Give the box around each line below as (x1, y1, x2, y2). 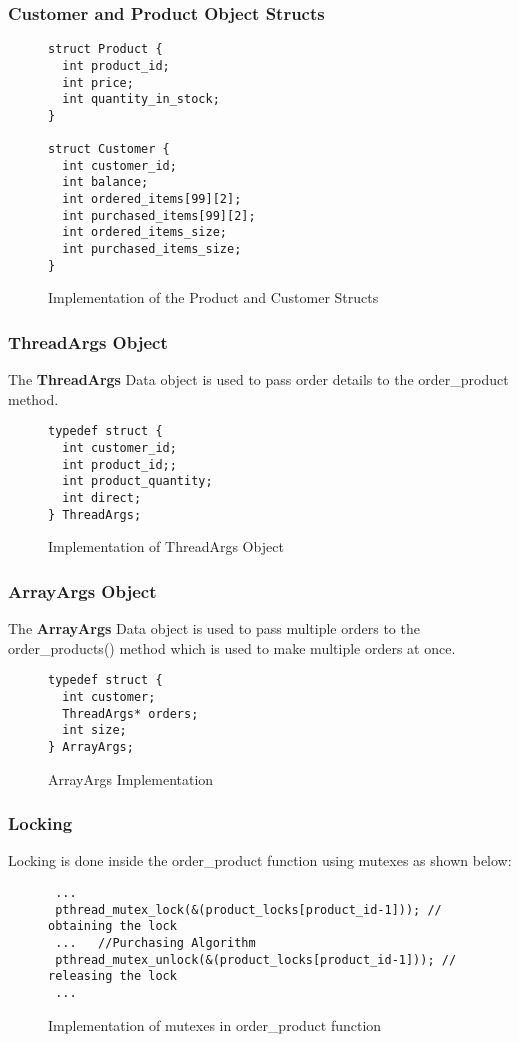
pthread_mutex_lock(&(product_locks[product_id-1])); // (55, 902, 442, 917)
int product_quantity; (62, 474, 213, 489)
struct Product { (48, 42, 163, 57)
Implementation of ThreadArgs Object (48, 536, 284, 557)
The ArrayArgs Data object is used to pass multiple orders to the (8, 618, 420, 639)
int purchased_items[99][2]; (62, 208, 256, 223)
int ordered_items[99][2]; (62, 192, 242, 207)
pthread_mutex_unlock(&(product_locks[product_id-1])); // (55, 952, 457, 967)
